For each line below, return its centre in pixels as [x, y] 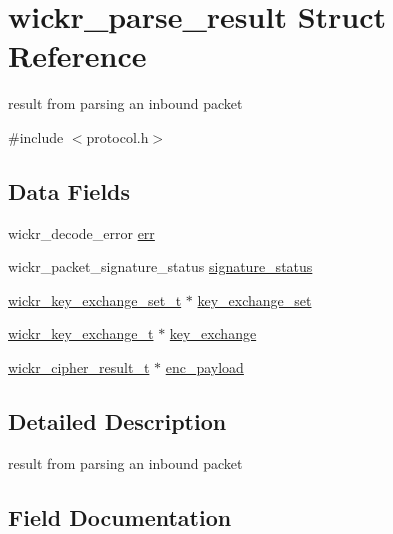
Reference [77, 55]
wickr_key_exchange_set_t [95, 299]
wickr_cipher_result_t [79, 367]
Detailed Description [117, 421]
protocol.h [117, 136]
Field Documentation [120, 516]
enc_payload [204, 367]
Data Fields [69, 190]
